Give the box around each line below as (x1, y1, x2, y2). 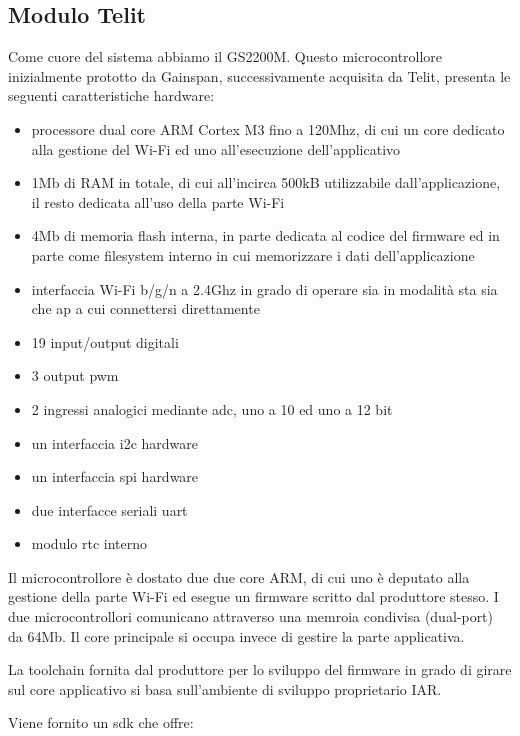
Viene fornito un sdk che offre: (8, 712, 194, 733)
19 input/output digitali (31, 331, 179, 352)
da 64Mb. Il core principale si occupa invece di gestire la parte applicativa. (8, 625, 465, 646)
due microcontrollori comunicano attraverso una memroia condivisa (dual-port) (8, 606, 494, 627)
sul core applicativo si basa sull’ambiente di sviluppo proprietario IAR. (8, 678, 442, 699)
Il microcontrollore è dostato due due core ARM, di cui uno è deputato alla (8, 566, 470, 587)
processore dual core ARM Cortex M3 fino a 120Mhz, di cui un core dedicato (31, 118, 505, 139)
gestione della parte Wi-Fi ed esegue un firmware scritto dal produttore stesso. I (8, 586, 499, 607)
